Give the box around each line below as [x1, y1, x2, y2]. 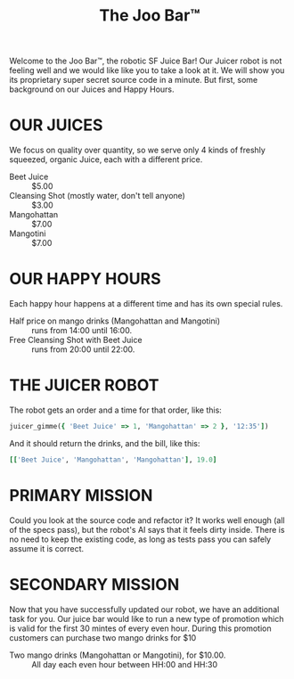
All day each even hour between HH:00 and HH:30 [31, 659, 218, 669]
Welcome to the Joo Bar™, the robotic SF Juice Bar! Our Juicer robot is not [9, 55, 282, 67]
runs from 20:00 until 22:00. [31, 344, 135, 355]
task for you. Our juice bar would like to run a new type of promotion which [9, 613, 284, 624]
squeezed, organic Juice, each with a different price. [9, 154, 203, 165]
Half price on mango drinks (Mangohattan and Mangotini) [9, 315, 221, 326]
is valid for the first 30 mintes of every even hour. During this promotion [9, 623, 272, 634]
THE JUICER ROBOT [9, 375, 159, 396]
